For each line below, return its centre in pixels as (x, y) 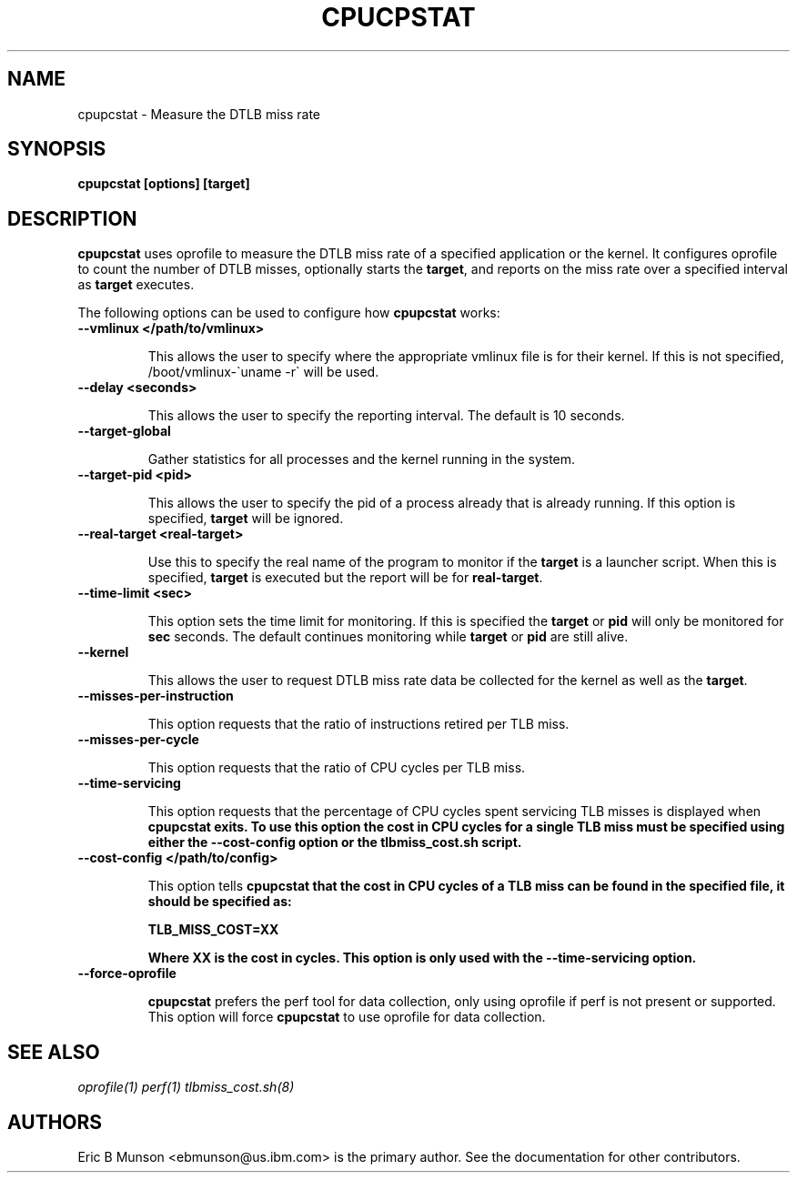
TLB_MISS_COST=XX (213, 930)
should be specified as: (220, 902)
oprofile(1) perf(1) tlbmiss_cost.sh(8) (186, 1087)
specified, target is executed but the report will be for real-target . (345, 578)
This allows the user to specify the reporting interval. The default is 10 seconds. (386, 416)
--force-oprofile (127, 973)
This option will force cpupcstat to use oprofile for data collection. (347, 1017)
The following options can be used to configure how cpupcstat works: (289, 313)
